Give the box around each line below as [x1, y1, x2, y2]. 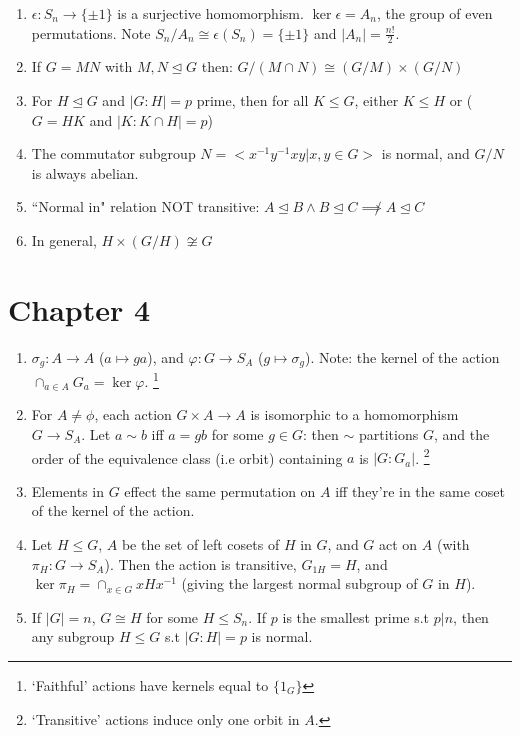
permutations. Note [31, 22, 151, 43]
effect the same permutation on [124, 480, 316, 501]
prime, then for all [196, 90, 309, 111]
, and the [433, 424, 490, 444]
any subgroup [31, 626, 115, 647]
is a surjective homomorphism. [117, 3, 304, 23]
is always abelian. [31, 162, 139, 183]
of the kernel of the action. [31, 500, 195, 521]
